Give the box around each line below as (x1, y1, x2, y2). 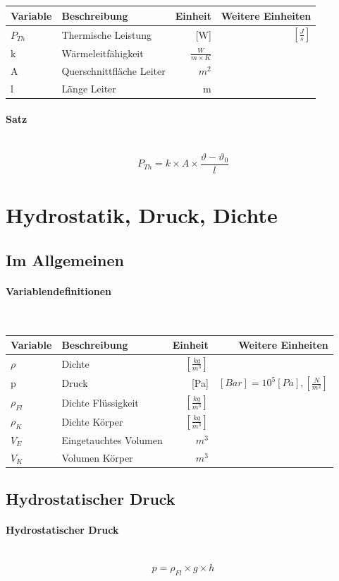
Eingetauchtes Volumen (61, 432, 163, 447)
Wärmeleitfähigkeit (61, 45, 144, 60)
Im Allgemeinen (6, 248, 124, 270)
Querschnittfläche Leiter (61, 63, 166, 78)
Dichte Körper (61, 414, 123, 429)
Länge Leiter (61, 80, 116, 95)
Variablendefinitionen (6, 283, 112, 298)
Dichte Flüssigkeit (61, 395, 139, 409)
